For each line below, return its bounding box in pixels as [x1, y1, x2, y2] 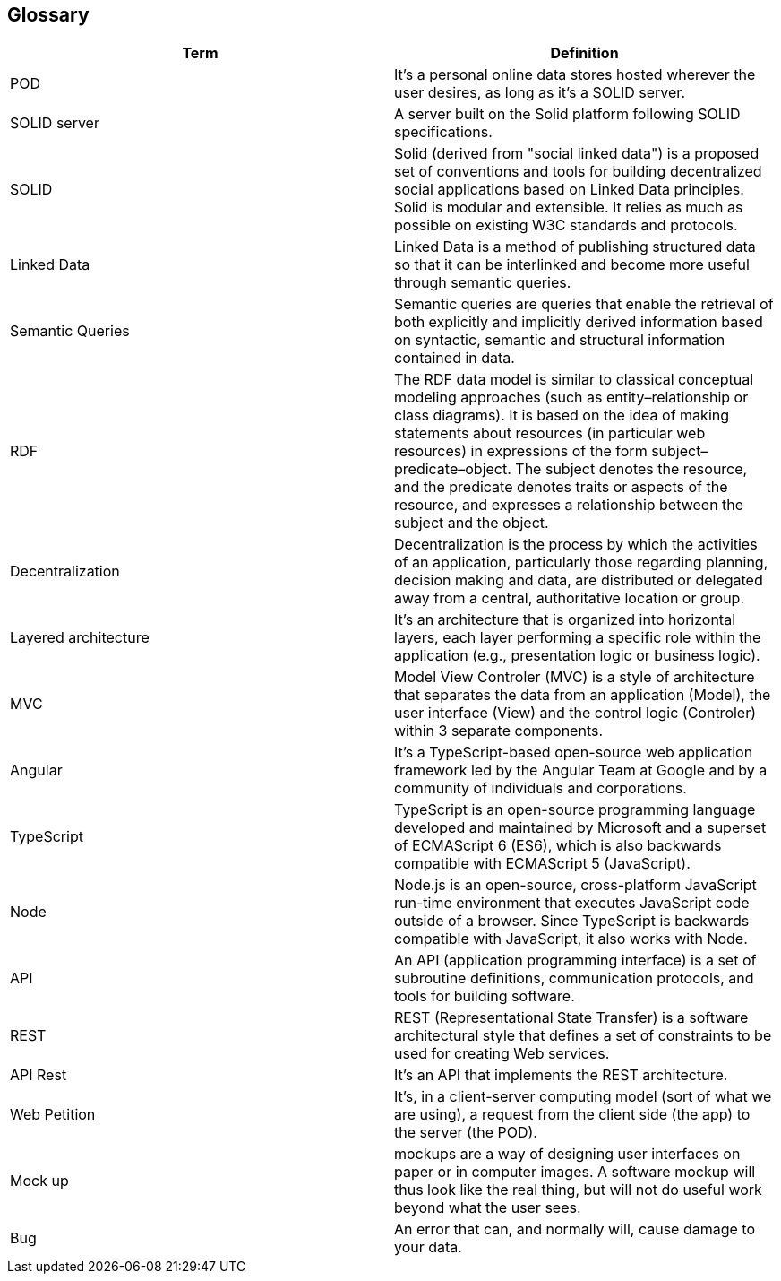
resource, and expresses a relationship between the [394, 496, 744, 515]
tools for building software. [394, 987, 575, 1006]
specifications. [394, 123, 493, 142]
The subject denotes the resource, [515, 460, 748, 479]
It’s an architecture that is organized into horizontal [394, 610, 736, 629]
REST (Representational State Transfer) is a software [394, 1008, 749, 1027]
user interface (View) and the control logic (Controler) [394, 704, 757, 723]
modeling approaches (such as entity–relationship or [394, 388, 749, 407]
